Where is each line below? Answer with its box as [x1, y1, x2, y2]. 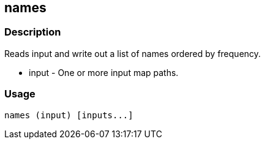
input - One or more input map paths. [29, 67, 179, 78]
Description [4, 26, 61, 39]
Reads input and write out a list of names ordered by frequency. [4, 48, 261, 59]
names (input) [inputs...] [4, 110, 133, 120]
